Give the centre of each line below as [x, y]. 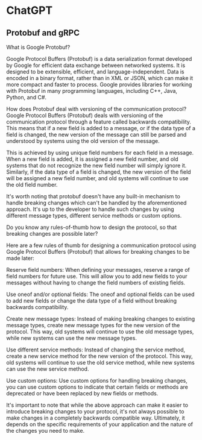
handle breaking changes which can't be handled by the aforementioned [96, 203]
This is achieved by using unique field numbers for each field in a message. [100, 152]
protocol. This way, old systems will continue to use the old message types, [100, 332]
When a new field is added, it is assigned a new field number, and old [92, 159]
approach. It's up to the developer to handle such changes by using [90, 209]
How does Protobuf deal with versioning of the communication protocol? [96, 109]
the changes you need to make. [46, 431]
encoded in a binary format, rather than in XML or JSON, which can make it [100, 78]
